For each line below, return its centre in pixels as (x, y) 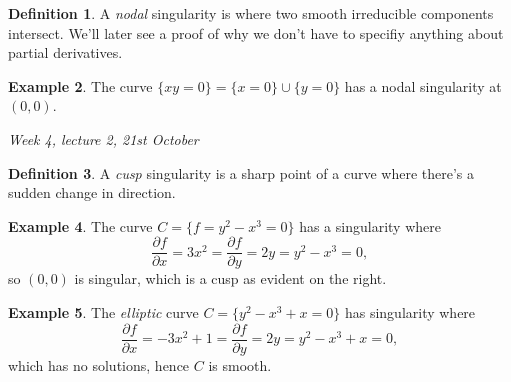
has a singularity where (370, 225)
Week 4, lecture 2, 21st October (103, 138)
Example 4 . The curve (80, 225)
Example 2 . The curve (80, 85)
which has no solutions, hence (99, 364)
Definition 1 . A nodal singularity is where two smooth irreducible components (251, 13)
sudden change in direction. (92, 192)
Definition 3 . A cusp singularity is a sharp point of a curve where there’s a (241, 172)
